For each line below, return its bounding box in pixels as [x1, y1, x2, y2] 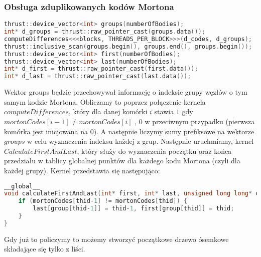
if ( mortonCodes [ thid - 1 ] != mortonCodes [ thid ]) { [18, 197, 188, 205]
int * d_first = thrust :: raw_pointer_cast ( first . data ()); [4, 65, 198, 73]
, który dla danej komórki [68, 106, 148, 117]
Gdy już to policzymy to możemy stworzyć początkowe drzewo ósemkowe [4, 233, 229, 244]
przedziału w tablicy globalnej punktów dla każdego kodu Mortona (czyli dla [4, 155, 240, 166]
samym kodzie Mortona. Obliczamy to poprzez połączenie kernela [4, 96, 206, 107]
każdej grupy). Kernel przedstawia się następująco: [4, 165, 160, 175]
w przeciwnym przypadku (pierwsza [145, 116, 255, 126]
